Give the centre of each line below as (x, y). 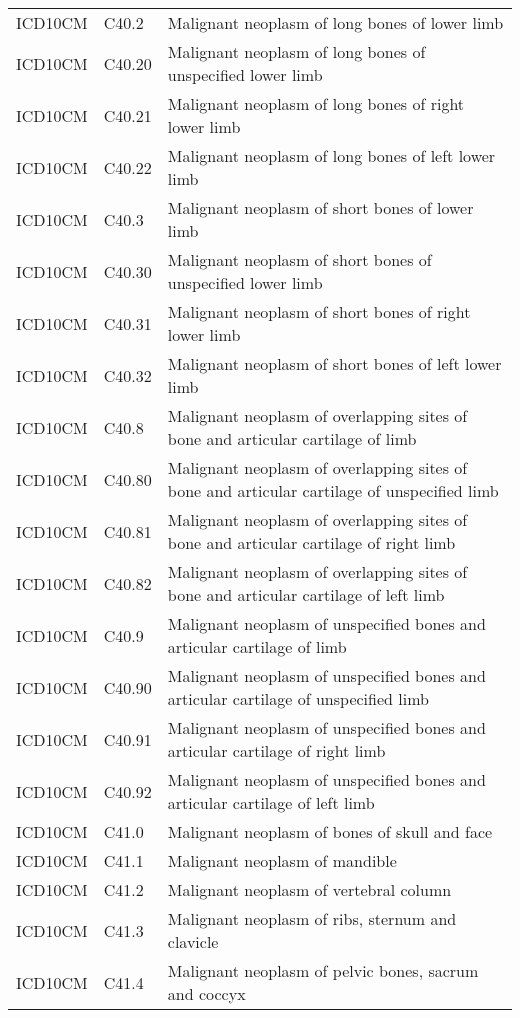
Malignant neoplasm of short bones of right (319, 311)
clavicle (193, 941)
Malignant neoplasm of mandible (282, 860)
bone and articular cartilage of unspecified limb (333, 490)
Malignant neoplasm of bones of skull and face (330, 831)
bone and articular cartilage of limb (292, 438)
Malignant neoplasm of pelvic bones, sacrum (323, 970)
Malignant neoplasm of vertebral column (309, 889)
